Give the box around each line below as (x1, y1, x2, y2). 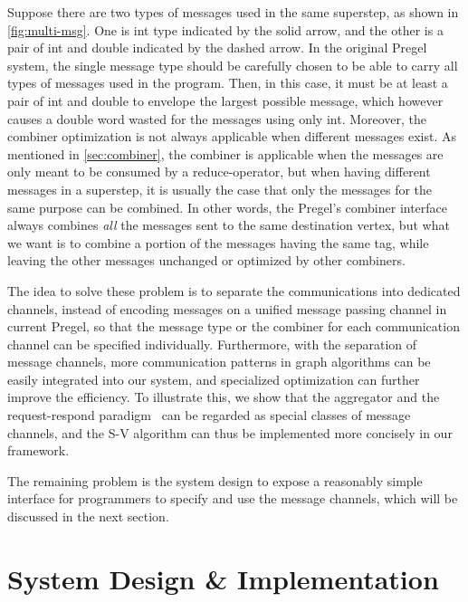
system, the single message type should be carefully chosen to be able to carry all (7, 55, 458, 74)
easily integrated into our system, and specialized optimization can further (7, 369, 420, 388)
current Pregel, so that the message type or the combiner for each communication (7, 317, 460, 336)
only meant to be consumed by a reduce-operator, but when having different (7, 162, 431, 181)
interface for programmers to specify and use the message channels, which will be (7, 489, 458, 508)
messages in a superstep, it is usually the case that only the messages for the (7, 179, 433, 198)
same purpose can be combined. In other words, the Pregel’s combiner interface (7, 197, 448, 216)
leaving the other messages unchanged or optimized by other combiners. (7, 251, 406, 270)
